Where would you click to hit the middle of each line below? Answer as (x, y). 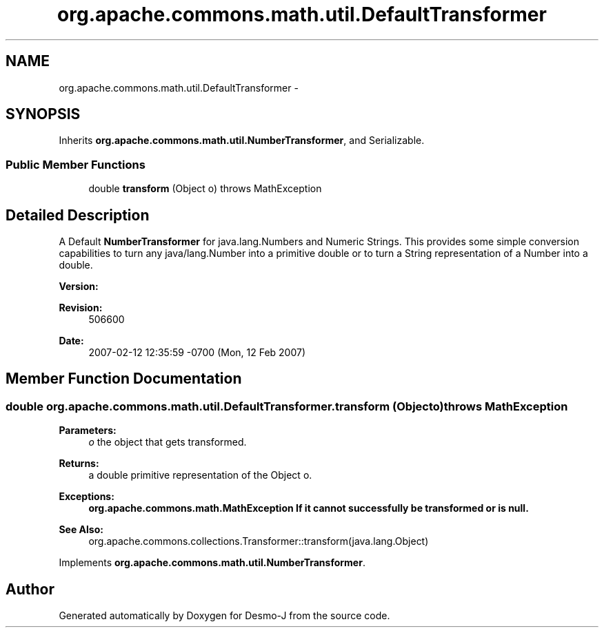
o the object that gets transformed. (168, 442)
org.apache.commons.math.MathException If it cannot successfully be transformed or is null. (309, 508)
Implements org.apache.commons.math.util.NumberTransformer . (212, 563)
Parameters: (88, 430)
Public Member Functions (75, 164)
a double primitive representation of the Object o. (200, 475)
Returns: (79, 464)
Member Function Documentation (124, 379)
